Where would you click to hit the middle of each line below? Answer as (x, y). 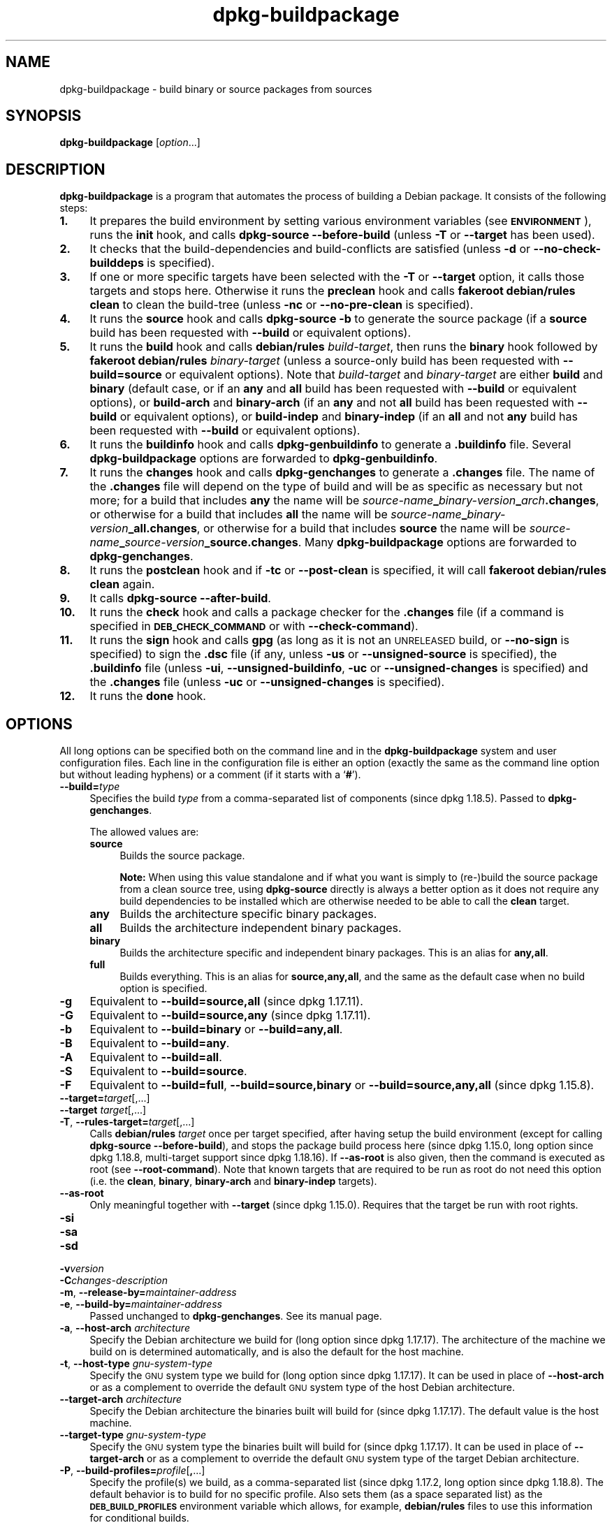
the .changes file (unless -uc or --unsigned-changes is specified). (267, 682)
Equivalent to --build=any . (160, 1043)
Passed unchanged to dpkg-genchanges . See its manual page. (236, 1316)
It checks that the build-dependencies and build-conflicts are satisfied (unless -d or (310, 249)
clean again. (122, 584)
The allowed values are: (144, 832)
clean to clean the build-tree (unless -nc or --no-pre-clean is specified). (282, 305)
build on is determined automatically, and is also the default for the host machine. (277, 1352)
